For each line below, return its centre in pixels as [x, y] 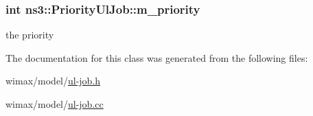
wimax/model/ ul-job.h [53, 81]
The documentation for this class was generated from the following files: [157, 57]
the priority [30, 35]
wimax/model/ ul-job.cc [55, 104]
